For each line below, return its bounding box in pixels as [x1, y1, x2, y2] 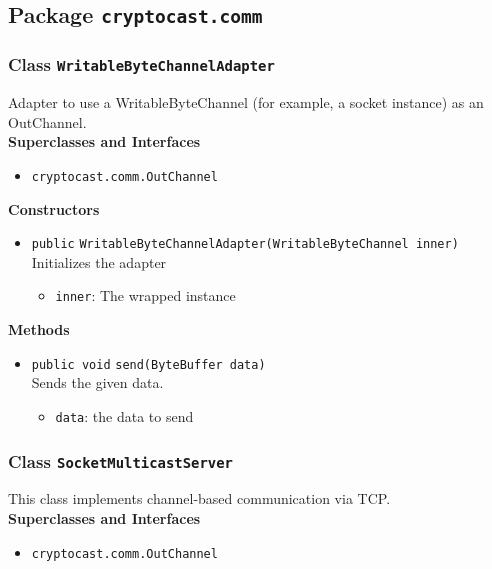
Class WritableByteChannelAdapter [8, 52, 275, 77]
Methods [8, 319, 70, 340]
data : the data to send [55, 405, 194, 426]
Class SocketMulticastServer [8, 448, 233, 473]
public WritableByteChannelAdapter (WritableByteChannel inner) [31, 237, 459, 252]
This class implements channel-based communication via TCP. [8, 488, 391, 509]
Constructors [8, 198, 100, 219]
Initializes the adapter [31, 251, 167, 272]
